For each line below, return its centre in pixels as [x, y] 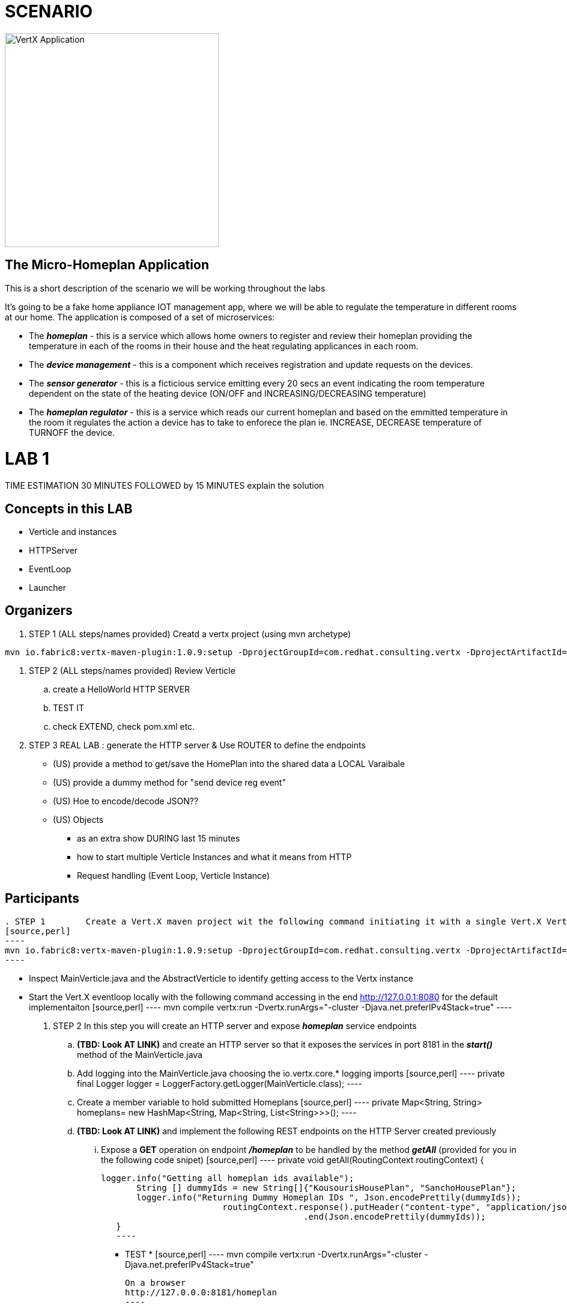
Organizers [39, 611]
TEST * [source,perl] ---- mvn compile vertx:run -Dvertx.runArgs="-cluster [274, 1254]
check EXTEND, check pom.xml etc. [124, 726]
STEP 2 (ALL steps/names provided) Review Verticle [132, 670]
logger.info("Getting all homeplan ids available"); [228, 1178]
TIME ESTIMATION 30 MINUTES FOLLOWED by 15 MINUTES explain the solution [165, 486]
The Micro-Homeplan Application [107, 265]
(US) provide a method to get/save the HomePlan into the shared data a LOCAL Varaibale [229, 763]
